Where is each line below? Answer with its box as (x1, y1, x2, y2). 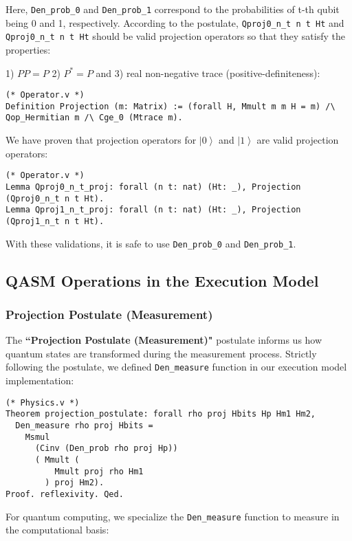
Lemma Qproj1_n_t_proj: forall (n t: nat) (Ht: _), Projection (5, 205, 301, 215)
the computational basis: (5, 522, 109, 537)
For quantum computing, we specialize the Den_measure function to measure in (5, 509, 340, 523)
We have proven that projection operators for (5, 133, 197, 147)
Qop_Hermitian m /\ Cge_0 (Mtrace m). (5, 113, 183, 123)
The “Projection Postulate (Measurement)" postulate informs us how (5, 333, 322, 347)
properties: (5, 42, 51, 56)
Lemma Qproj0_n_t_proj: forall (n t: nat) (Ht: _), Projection (5, 181, 301, 192)
